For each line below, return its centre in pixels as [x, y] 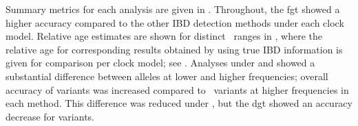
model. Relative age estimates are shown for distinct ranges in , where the [164, 36]
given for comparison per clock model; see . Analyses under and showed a [160, 63]
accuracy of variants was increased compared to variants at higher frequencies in [177, 89]
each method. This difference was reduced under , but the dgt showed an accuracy [179, 103]
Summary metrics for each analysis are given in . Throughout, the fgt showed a [173, 9]
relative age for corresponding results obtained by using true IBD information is [174, 49]
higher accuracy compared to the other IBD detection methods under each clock [175, 22]
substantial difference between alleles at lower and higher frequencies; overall [167, 76]
